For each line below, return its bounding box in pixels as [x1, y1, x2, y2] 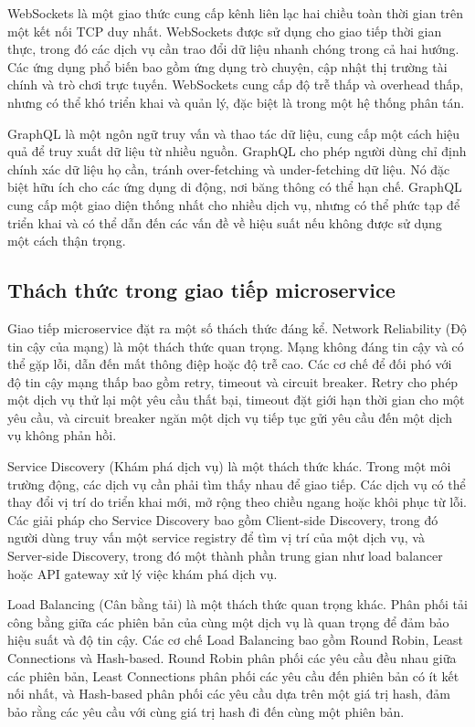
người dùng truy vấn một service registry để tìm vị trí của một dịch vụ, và [7, 528, 425, 547]
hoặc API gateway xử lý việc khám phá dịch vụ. [7, 564, 278, 583]
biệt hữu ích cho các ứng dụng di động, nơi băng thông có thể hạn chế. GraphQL [7, 177, 462, 196]
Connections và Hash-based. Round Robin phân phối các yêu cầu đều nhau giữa [7, 648, 457, 668]
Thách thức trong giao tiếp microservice [7, 276, 396, 304]
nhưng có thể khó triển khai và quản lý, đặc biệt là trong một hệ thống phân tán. [7, 92, 465, 111]
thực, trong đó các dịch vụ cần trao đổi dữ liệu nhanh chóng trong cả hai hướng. [7, 39, 459, 58]
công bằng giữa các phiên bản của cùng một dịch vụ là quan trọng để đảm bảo [7, 612, 449, 631]
